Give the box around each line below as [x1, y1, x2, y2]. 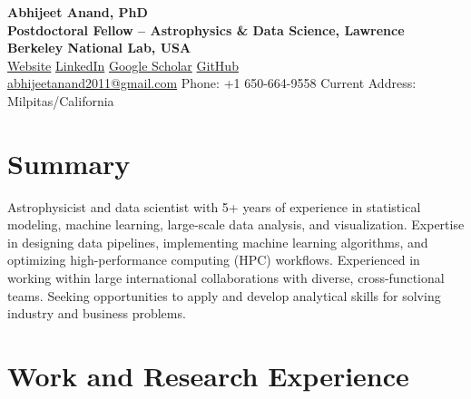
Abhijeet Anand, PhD [7, 3, 148, 21]
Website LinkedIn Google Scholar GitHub [7, 55, 239, 74]
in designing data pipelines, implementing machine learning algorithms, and [7, 232, 428, 251]
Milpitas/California [7, 91, 114, 110]
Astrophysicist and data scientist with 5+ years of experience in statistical [7, 197, 421, 216]
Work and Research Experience [7, 357, 409, 394]
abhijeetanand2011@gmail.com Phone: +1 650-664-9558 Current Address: [7, 73, 417, 92]
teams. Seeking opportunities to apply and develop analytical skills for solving [7, 286, 441, 305]
